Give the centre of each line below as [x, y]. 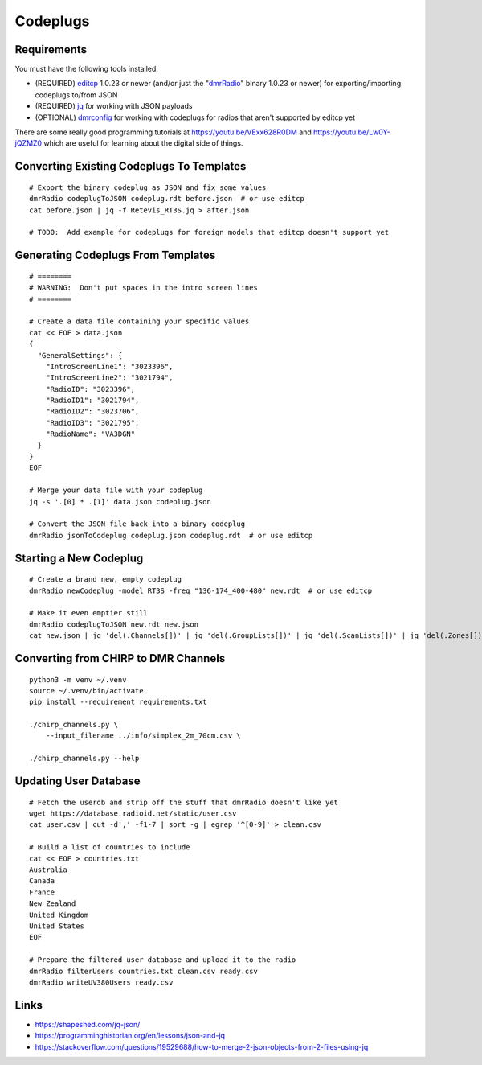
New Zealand [53, 904]
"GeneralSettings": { [80, 355]
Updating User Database [78, 781]
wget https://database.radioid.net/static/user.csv [133, 814]
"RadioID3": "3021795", [92, 423]
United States [57, 926]
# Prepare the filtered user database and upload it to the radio [163, 960]
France [42, 892]
